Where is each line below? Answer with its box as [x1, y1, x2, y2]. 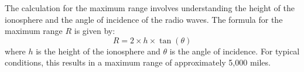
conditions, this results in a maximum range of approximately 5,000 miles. [5, 56, 271, 68]
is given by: [74, 25, 115, 37]
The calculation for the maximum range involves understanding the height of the [5, 2, 295, 13]
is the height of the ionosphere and [36, 44, 160, 57]
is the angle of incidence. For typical [169, 44, 300, 57]
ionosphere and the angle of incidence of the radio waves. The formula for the [5, 13, 283, 25]
